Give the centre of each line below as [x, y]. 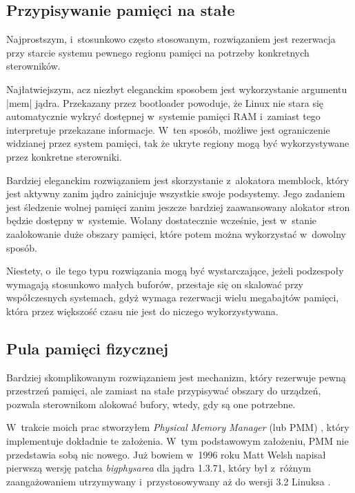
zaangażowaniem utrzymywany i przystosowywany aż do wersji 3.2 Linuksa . [169, 481]
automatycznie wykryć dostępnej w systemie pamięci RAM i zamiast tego [163, 116]
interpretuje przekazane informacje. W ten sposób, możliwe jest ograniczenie [168, 129]
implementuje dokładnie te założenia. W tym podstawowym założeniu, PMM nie [177, 441]
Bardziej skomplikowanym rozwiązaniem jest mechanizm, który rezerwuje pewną [176, 377]
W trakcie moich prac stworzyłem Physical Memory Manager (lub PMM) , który [178, 427]
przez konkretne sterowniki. [64, 156]
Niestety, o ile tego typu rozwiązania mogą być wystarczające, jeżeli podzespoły [175, 271]
